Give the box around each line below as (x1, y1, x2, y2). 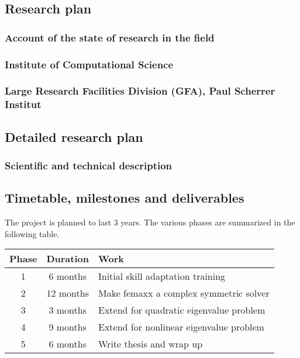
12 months (46, 286, 89, 300)
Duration (46, 252, 89, 266)
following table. (5, 227, 60, 239)
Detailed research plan (5, 127, 143, 145)
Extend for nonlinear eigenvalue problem (98, 320, 264, 334)
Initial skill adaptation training (98, 269, 226, 283)
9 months (49, 320, 87, 334)
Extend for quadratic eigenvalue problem (98, 303, 265, 317)
